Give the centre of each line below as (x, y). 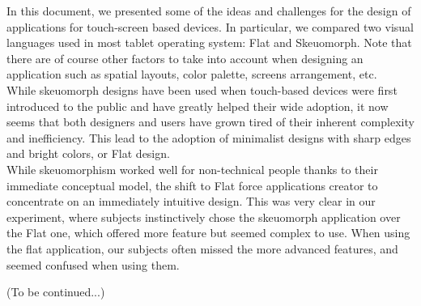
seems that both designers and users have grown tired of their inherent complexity (210, 122)
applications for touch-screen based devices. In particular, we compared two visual (210, 26)
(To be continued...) (56, 292)
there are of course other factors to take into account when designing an (185, 58)
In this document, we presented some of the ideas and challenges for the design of (209, 11)
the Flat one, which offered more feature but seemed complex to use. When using (208, 233)
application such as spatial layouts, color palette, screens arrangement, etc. (192, 74)
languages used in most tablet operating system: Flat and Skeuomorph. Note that (209, 42)
